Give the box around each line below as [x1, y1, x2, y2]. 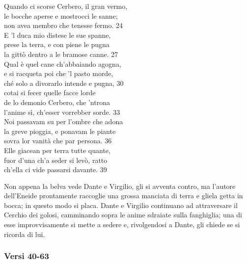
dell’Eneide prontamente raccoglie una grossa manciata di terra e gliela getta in [4, 190, 243, 201]
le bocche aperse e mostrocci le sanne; [4, 10, 118, 21]
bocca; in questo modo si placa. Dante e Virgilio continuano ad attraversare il [4, 200, 238, 210]
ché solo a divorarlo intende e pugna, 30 [4, 78, 124, 88]
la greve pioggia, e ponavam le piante [4, 126, 116, 136]
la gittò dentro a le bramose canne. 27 [4, 49, 118, 59]
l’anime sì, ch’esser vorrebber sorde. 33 [4, 106, 120, 117]
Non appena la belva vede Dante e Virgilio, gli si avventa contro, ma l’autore [4, 181, 236, 191]
